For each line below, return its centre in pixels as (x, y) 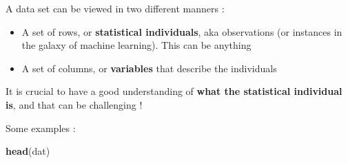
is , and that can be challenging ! (74, 104)
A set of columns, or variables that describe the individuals (149, 68)
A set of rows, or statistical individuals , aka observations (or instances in (182, 31)
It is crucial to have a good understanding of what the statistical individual (174, 91)
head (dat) (28, 151)
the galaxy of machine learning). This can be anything (136, 45)
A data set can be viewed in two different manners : (115, 8)
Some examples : (41, 128)
